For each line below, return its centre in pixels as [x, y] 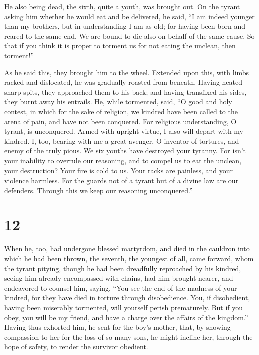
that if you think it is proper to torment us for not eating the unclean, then [120, 45]
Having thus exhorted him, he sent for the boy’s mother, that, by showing [117, 327]
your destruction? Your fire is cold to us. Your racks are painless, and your [118, 170]
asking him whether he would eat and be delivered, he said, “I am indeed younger [129, 16]
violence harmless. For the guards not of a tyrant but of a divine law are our [121, 180]
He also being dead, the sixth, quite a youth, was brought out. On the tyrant [122, 6]
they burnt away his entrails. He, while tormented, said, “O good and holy [118, 102]
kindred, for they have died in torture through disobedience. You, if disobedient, [127, 298]
